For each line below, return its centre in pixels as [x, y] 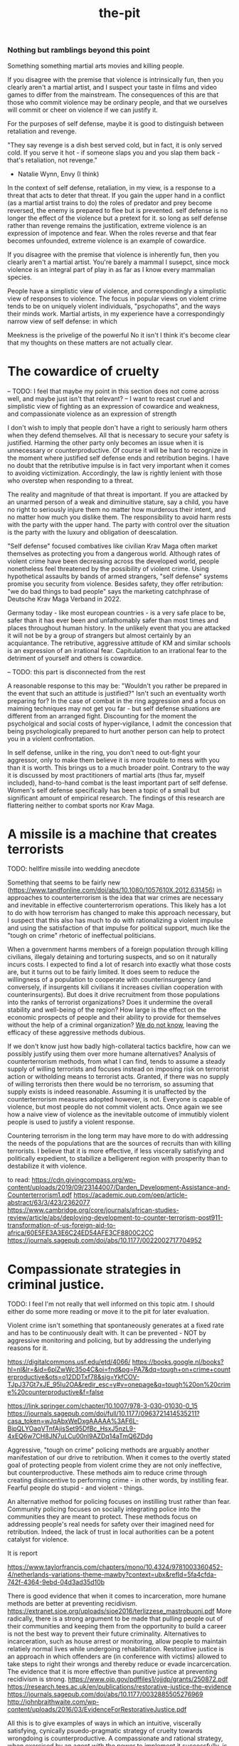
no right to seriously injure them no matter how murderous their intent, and [117, 509]
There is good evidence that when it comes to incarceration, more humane [117, 1596]
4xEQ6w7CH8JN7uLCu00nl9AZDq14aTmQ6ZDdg [80, 1436]
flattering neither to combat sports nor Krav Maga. [81, 805]
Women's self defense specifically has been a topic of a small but [104, 790]
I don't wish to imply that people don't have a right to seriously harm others [117, 427]
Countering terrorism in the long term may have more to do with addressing [118, 1136]
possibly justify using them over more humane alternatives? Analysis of [112, 1054]
